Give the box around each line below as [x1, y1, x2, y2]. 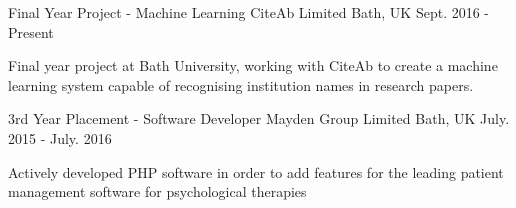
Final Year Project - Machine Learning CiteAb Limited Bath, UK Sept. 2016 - [8, 2, 490, 22]
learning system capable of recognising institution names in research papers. [8, 74, 474, 95]
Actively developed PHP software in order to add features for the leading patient [8, 161, 504, 182]
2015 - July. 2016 [8, 127, 112, 148]
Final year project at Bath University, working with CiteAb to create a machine [8, 55, 498, 76]
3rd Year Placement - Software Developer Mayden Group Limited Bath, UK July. [8, 108, 510, 129]
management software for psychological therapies [8, 181, 307, 202]
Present [8, 21, 54, 42]
